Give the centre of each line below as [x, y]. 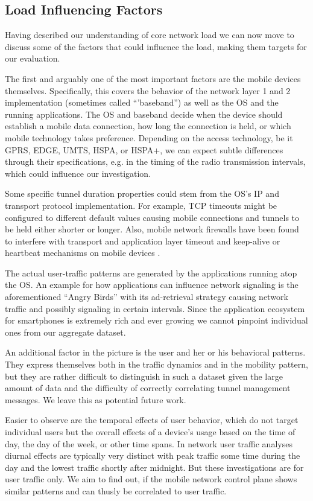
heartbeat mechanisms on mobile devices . [83, 253]
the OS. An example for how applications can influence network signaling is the [152, 285]
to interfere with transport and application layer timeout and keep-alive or [143, 241]
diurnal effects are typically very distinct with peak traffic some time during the [153, 455]
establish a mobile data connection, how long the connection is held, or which [148, 126]
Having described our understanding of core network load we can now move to [150, 35]
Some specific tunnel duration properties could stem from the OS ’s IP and [142, 193]
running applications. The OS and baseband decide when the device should [144, 114]
